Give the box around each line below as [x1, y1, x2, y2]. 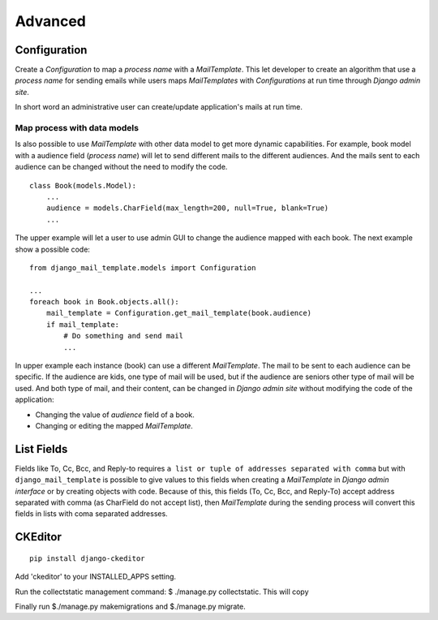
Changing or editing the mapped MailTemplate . [35, 420, 194, 430]
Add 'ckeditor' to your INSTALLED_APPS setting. [15, 572, 177, 582]
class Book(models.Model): [29, 181, 137, 190]
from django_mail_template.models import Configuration [29, 263, 256, 272]
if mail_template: [45, 320, 120, 329]
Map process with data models [15, 123, 140, 133]
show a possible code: [15, 244, 91, 254]
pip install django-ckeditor [29, 553, 145, 563]
